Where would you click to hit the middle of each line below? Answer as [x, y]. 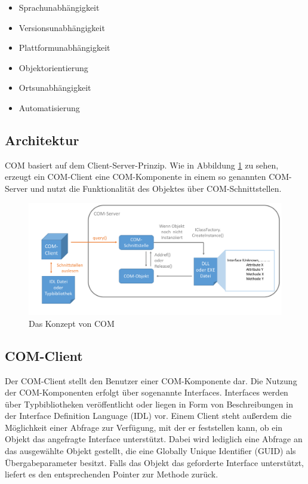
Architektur [42, 140]
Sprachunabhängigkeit [59, 7]
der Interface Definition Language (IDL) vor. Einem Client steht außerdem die [148, 416]
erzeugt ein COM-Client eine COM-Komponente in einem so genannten [135, 177]
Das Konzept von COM [72, 323]
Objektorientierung [53, 67]
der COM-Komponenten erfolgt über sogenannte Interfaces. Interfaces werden [147, 392]
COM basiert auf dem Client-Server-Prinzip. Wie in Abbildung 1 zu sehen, [142, 165]
